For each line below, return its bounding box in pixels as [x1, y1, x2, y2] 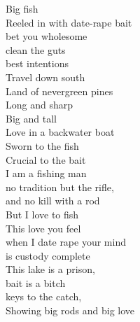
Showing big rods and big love [6, 303, 135, 318]
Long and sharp [6, 97, 73, 112]
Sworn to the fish [6, 138, 79, 153]
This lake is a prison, [6, 262, 95, 276]
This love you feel [6, 220, 81, 235]
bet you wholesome [6, 29, 87, 43]
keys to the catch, [6, 289, 82, 304]
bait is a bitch [6, 275, 66, 290]
